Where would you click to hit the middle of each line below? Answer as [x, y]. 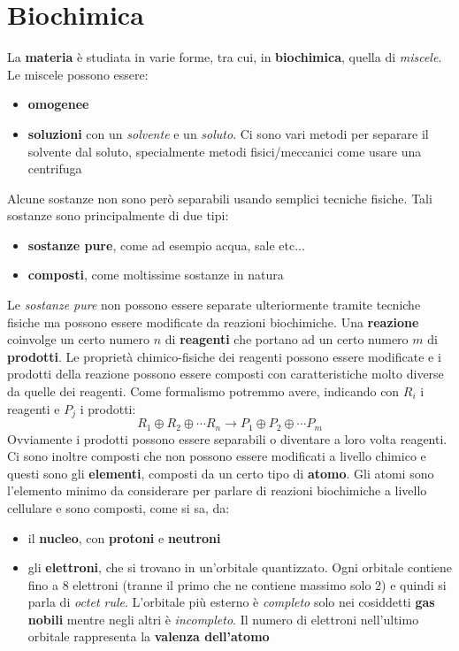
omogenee [58, 104]
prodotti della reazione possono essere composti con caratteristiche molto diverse [226, 374]
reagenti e [34, 408]
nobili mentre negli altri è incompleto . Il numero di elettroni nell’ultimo [223, 619]
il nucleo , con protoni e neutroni [124, 537]
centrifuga [55, 168]
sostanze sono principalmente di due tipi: [118, 215]
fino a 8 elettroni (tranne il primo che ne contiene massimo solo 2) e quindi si [237, 584]
